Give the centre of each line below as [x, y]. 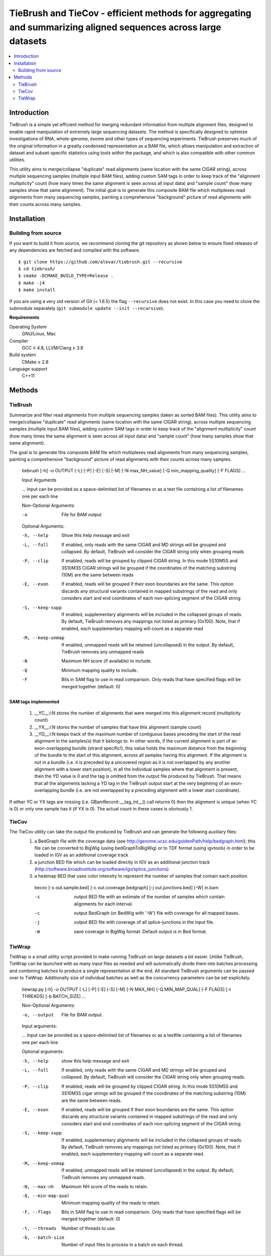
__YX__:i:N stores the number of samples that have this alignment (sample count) [118, 727]
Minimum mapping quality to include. [100, 670]
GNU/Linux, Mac [39, 334]
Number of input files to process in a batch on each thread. [122, 1244]
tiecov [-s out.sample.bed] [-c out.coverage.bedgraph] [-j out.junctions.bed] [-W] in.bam [126, 887]
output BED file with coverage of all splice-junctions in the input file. [144, 922]
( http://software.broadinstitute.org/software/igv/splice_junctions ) [102, 869]
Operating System [28, 327]
